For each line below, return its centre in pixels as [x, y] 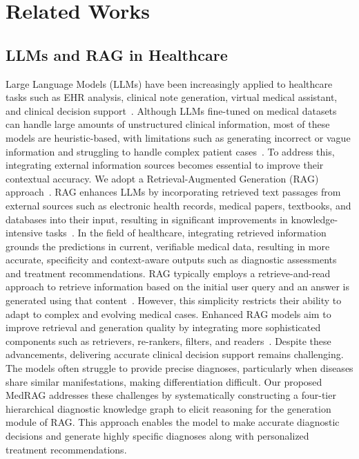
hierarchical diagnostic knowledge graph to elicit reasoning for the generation [168, 408]
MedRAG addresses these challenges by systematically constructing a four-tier [171, 395]
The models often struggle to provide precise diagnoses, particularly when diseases [179, 368]
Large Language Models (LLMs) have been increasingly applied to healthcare [169, 83]
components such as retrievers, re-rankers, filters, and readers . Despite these [168, 340]
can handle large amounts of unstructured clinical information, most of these [168, 124]
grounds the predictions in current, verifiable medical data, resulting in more [168, 246]
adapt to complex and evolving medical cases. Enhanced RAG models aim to [168, 313]
